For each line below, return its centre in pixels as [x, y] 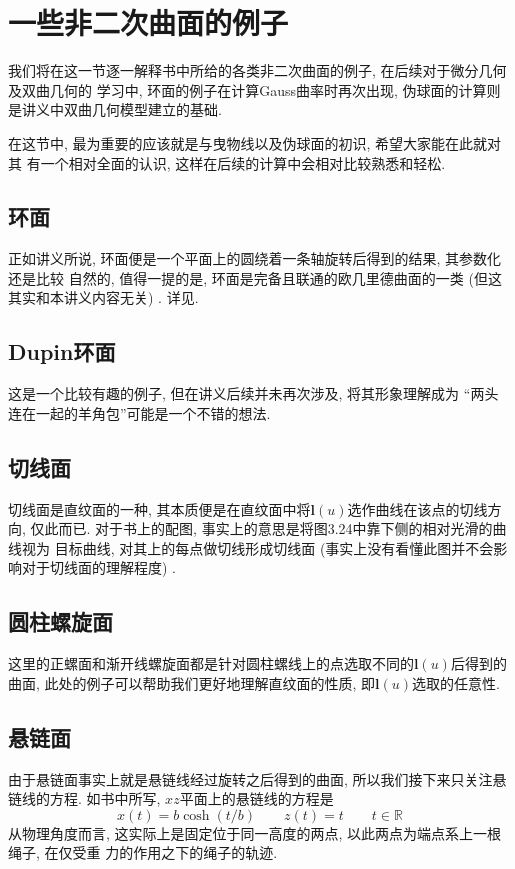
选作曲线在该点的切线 [417, 508]
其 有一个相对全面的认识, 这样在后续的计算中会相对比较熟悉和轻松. [227, 162]
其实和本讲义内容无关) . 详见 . [103, 297]
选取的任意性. [456, 682]
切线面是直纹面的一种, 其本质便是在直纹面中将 [159, 508]
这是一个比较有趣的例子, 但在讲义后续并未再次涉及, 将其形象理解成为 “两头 [253, 393]
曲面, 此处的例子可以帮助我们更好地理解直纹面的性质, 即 [192, 682]
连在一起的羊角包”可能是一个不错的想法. [139, 412]
